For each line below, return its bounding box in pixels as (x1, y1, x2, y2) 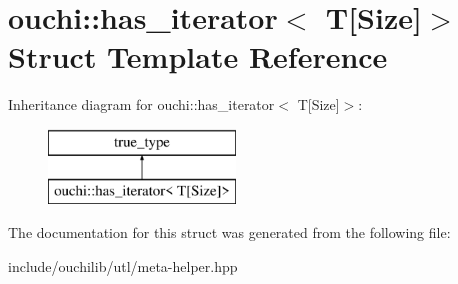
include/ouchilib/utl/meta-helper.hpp (8, 255, 238, 276)
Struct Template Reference (8, 36, 388, 77)
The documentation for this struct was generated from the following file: (8, 222, 451, 243)
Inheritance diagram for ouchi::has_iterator (8, 94, 275, 115)
